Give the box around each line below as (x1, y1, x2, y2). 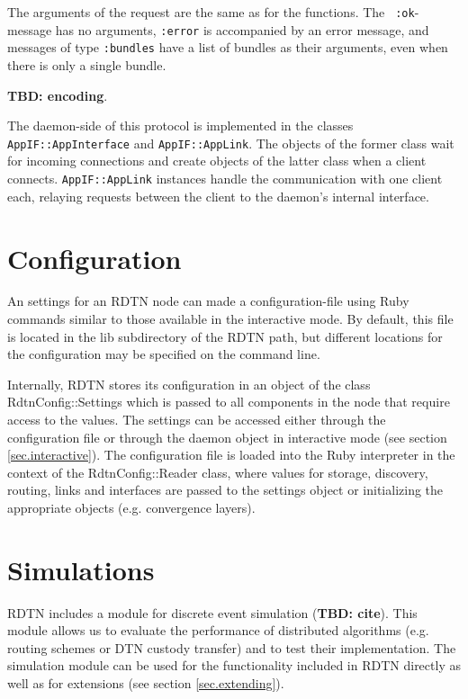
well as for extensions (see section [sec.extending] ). (7, 674, 284, 693)
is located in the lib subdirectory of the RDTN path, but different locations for (7, 327, 443, 345)
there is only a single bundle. (7, 55, 166, 74)
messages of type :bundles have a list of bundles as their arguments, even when (7, 38, 448, 57)
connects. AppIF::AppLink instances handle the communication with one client (7, 169, 443, 188)
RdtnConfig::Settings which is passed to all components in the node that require (7, 392, 450, 411)
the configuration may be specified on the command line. (7, 345, 320, 363)
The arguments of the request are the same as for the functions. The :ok (7, 3, 415, 21)
